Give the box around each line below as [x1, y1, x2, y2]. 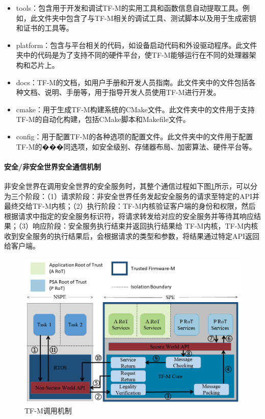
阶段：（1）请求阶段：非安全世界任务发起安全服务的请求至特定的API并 [25, 190, 260, 201]
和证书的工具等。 [16, 22, 73, 33]
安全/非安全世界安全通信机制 [4, 161, 101, 171]
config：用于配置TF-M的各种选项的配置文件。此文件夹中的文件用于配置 [16, 131, 253, 141]
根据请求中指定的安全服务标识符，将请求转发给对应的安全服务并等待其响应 [4, 210, 254, 221]
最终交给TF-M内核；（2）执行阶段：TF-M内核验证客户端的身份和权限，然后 [4, 201, 256, 211]
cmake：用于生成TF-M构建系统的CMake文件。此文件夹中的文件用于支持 [16, 104, 255, 114]
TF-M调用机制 [24, 405, 72, 415]
